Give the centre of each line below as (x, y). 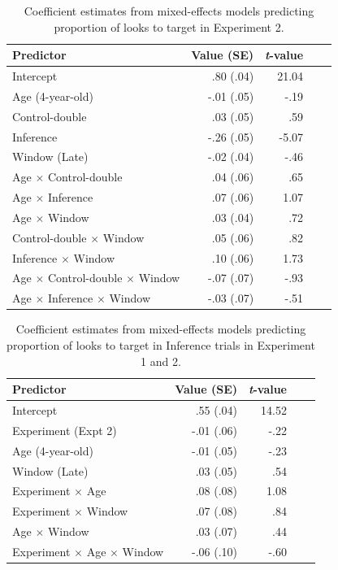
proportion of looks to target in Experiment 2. (169, 26)
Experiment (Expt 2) (65, 430)
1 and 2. (161, 361)
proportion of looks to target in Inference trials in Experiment (161, 345)
